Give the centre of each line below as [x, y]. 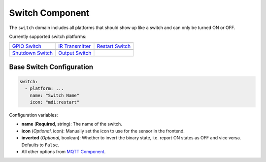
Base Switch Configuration [51, 67]
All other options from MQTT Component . [64, 152]
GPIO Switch [27, 46]
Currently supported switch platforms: [48, 36]
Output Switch [75, 53]
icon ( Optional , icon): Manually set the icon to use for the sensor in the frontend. [103, 131]
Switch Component [49, 13]
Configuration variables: [33, 115]
